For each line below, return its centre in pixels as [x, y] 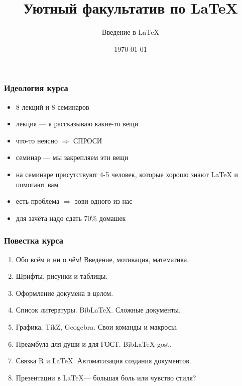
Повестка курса [34, 240]
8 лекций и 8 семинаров [52, 106]
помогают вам [37, 184]
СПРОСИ [88, 140]
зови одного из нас [104, 201]
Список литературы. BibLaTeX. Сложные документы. [98, 310]
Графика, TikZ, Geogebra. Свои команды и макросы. [97, 326]
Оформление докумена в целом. [65, 293]
